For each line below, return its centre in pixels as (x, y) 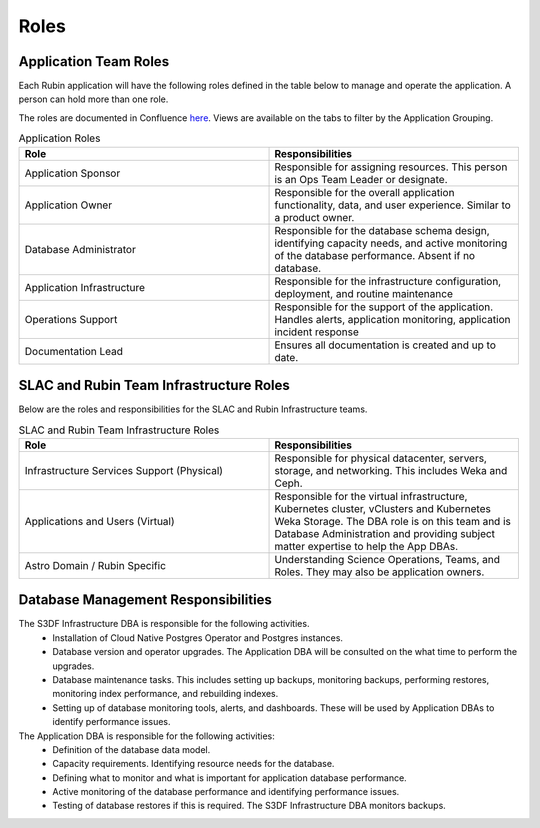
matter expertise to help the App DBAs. (366, 546)
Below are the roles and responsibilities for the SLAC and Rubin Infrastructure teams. (193, 409)
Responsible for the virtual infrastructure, (371, 496)
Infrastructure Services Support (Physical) (124, 470)
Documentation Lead (74, 351)
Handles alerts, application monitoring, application (392, 319)
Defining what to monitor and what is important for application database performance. (229, 777)
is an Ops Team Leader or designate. (361, 179)
